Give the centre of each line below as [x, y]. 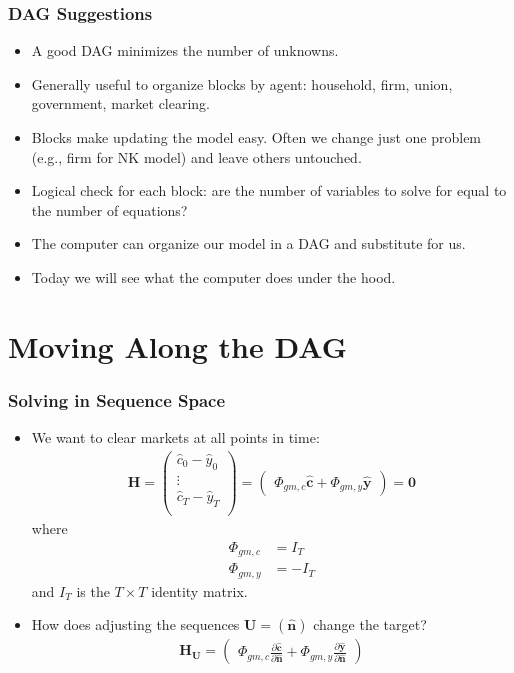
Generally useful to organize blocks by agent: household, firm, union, [242, 83]
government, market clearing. [121, 103]
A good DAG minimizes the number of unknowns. [185, 50]
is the [93, 590]
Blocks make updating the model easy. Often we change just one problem [256, 137]
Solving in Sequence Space [117, 399]
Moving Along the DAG [177, 345]
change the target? [370, 624]
